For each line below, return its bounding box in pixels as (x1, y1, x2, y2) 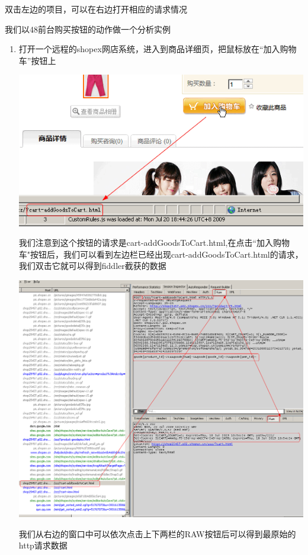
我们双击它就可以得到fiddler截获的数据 (18, 259, 166, 272)
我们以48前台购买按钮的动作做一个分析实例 (5, 23, 171, 35)
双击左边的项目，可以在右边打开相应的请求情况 (5, 3, 187, 15)
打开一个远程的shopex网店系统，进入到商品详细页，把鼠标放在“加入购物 (18, 43, 297, 55)
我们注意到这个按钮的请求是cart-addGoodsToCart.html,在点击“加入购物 (18, 236, 290, 249)
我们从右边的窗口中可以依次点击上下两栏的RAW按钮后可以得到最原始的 (18, 527, 296, 540)
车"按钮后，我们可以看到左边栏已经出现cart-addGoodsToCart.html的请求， (18, 248, 303, 260)
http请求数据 (18, 539, 68, 551)
